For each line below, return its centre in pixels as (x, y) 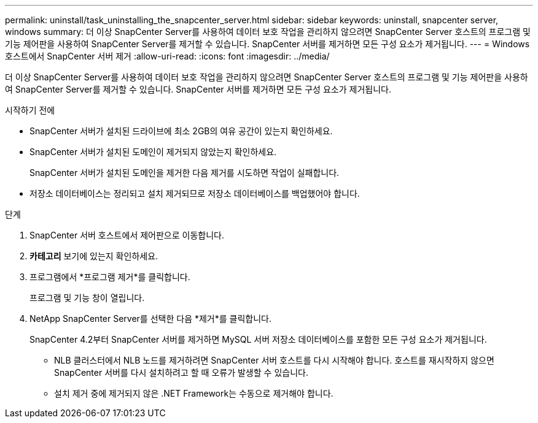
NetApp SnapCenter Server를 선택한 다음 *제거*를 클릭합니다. (150, 318)
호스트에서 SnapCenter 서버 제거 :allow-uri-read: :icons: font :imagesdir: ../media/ (167, 56)
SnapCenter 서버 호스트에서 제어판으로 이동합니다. (127, 235)
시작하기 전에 (30, 110)
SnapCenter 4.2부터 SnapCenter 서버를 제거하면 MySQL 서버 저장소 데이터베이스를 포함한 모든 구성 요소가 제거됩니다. (258, 339)
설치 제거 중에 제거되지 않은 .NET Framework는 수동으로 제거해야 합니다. (194, 393)
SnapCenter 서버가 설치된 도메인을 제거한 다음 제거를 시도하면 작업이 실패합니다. (185, 173)
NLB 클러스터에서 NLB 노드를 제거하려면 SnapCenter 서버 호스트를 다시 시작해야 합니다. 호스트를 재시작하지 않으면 (274, 360)
